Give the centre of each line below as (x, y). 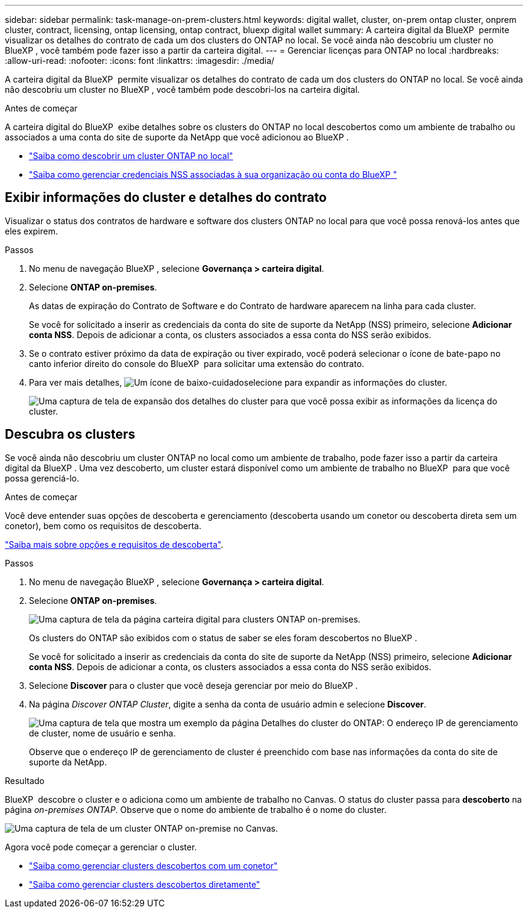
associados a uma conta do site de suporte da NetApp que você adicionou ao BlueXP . (177, 137)
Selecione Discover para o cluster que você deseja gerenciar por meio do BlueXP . (193, 685)
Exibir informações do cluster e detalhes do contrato (166, 198)
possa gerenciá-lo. (42, 478)
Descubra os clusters (70, 435)
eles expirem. (31, 231)
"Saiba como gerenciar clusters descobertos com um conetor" (153, 865)
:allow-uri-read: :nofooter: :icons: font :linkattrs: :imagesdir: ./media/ (140, 61)
